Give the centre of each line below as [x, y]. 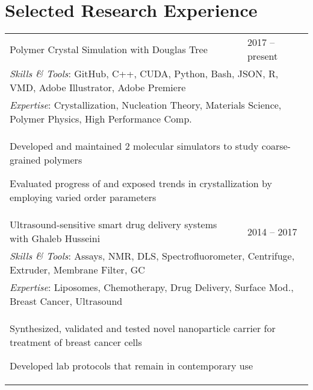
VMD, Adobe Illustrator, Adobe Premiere [98, 88]
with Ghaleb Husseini [55, 238]
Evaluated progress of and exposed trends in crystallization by [141, 184]
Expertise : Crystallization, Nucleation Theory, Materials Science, [146, 105]
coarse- [276, 146]
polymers [63, 160]
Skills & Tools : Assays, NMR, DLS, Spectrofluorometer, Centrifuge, [152, 256]
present [262, 56]
